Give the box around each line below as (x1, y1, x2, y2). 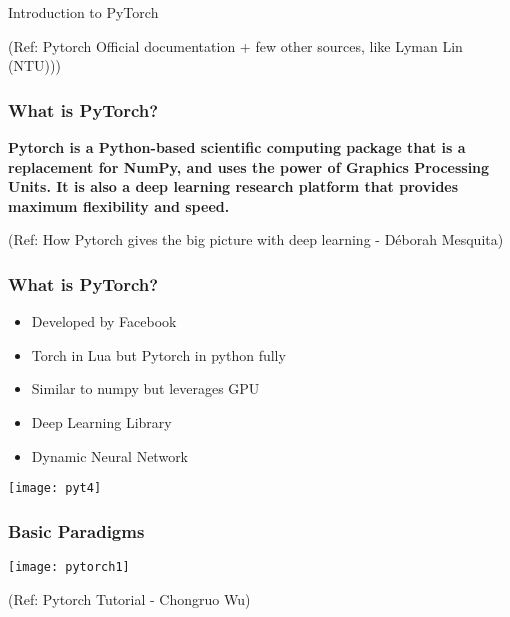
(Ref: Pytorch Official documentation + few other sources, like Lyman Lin (8, 35, 463, 56)
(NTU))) (8, 55, 61, 76)
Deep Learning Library (31, 411, 172, 432)
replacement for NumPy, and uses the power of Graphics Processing (8, 156, 490, 177)
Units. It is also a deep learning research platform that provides (8, 176, 459, 197)
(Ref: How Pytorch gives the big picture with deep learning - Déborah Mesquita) (8, 229, 504, 250)
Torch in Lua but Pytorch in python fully (31, 344, 286, 365)
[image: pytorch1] (8, 560, 130, 575)
